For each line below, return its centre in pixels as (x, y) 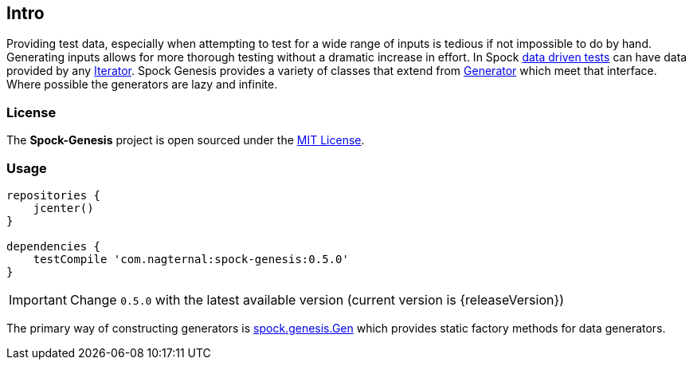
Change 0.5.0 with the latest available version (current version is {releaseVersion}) (317, 299)
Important (38, 299)
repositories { (54, 195)
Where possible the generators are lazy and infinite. (142, 85)
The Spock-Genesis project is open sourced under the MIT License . (186, 140)
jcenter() (63, 208)
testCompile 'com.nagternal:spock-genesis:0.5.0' (191, 259)
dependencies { (54, 246)
